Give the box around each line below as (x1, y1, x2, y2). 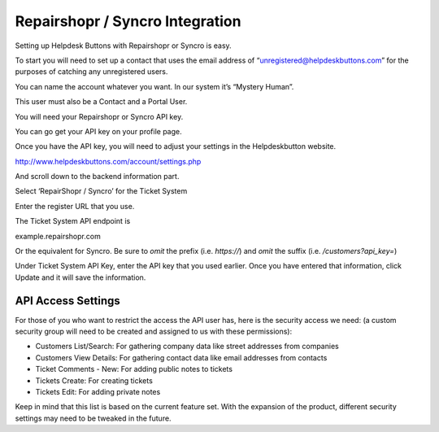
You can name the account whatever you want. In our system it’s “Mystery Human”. (15, 81, 294, 91)
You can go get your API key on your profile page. (15, 126, 182, 136)
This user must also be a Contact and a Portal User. (15, 97, 188, 107)
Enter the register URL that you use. (15, 201, 135, 211)
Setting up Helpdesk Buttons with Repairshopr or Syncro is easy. (15, 41, 232, 50)
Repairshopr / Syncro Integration (15, 12, 241, 30)
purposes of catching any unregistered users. (15, 67, 168, 76)
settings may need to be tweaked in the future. (15, 413, 172, 423)
